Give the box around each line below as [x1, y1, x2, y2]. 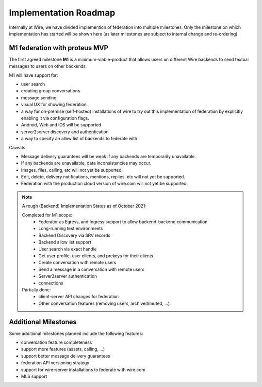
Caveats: [9, 144, 27, 150]
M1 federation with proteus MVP [9, 44, 109, 52]
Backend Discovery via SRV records [38, 232, 111, 238]
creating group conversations [21, 88, 80, 94]
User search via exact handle [38, 246, 97, 252]
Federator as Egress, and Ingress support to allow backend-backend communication [38, 219, 208, 225]
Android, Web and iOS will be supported [21, 122, 101, 128]
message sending [21, 95, 57, 101]
